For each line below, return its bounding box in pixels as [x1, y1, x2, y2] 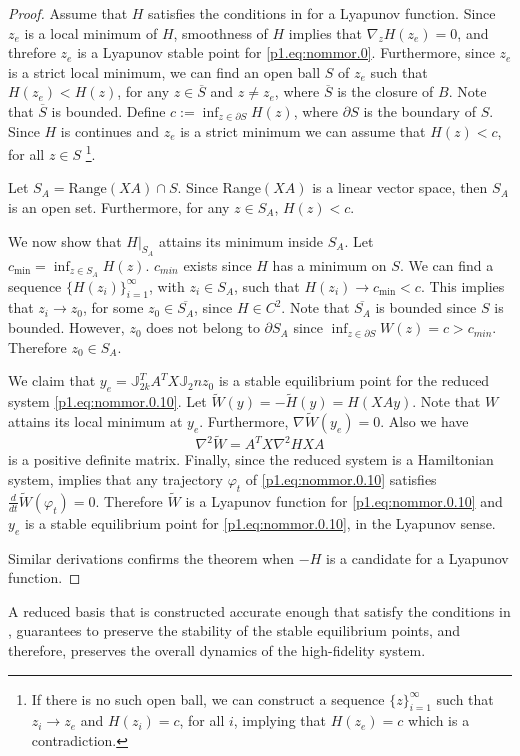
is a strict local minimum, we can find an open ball [8, 61, 321, 82]
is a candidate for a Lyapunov [326, 547, 509, 568]
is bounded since [375, 297, 477, 318]
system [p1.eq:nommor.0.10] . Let [8, 391, 207, 412]
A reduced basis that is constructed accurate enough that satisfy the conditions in [8, 600, 511, 621]
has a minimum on [272, 254, 387, 275]
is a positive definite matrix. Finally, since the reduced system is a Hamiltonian [8, 449, 494, 470]
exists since [183, 254, 252, 275]
